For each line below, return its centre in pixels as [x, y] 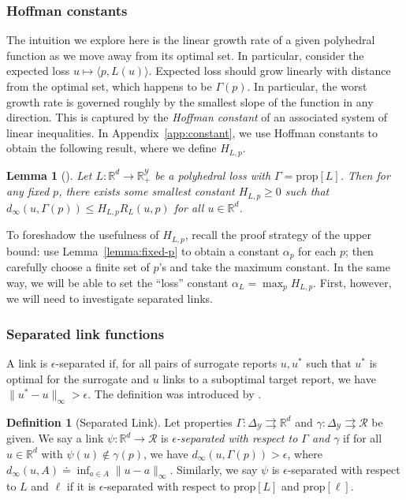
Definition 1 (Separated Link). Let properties [119, 422]
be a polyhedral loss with [213, 175]
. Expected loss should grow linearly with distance [270, 71]
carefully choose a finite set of [78, 267]
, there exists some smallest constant [147, 191]
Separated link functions [86, 333]
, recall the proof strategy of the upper [278, 235]
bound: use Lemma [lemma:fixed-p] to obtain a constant [143, 250]
